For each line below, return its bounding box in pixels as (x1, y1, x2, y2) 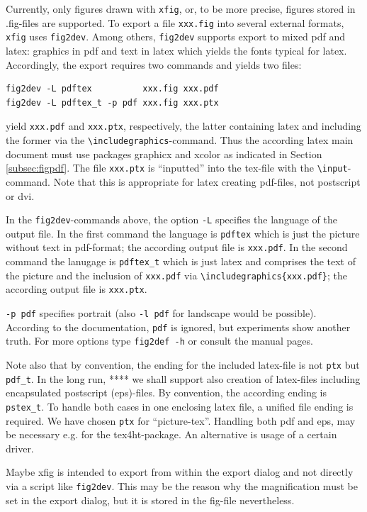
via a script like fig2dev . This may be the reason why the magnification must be (6, 479, 358, 493)
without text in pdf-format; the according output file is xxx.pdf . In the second (6, 240, 348, 255)
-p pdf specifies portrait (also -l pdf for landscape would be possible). (6, 306, 317, 321)
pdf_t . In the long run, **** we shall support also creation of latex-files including (6, 371, 361, 386)
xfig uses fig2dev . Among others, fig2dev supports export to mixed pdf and (6, 29, 346, 44)
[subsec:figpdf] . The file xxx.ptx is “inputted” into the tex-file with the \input (6, 160, 348, 175)
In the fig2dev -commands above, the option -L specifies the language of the (6, 212, 337, 227)
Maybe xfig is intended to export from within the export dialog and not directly (6, 464, 354, 479)
